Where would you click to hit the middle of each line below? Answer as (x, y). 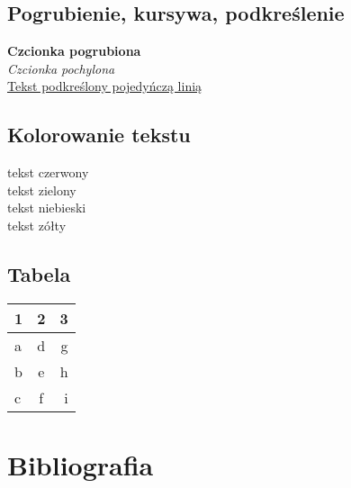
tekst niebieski (47, 208)
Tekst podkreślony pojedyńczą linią (105, 86)
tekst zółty (37, 225)
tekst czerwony (48, 172)
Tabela (39, 273)
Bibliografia (81, 464)
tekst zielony (42, 190)
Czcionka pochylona (61, 68)
